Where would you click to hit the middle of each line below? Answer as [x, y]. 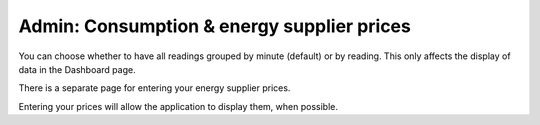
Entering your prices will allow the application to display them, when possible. [178, 106]
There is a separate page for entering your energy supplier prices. [154, 88]
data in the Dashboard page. [77, 69]
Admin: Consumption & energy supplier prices [215, 26]
